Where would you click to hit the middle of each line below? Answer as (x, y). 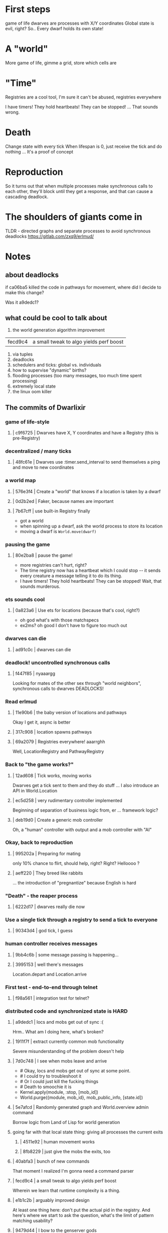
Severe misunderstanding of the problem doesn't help (68, 1051)
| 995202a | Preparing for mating (46, 853)
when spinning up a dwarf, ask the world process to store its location (91, 526)
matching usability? (32, 1221)
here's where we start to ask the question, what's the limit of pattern (83, 1215)
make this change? (25, 292)
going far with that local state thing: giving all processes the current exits (88, 1132)
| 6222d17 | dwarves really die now (49, 907)
